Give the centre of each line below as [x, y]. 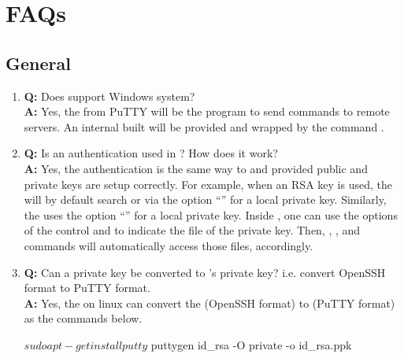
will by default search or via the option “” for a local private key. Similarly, [205, 199]
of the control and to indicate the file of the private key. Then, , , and [192, 230]
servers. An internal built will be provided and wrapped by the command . [204, 126]
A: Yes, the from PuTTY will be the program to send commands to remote [207, 111]
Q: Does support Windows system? [109, 96]
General [38, 63]
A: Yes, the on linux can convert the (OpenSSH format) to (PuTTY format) [209, 303]
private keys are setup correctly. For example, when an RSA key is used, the [208, 184]
